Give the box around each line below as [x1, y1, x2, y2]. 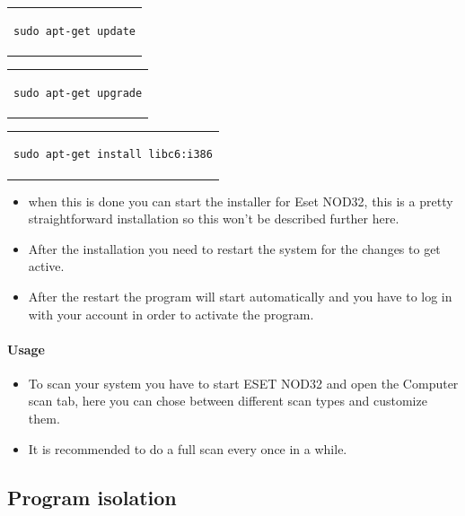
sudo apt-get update [13, 24, 136, 38]
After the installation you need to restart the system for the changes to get [28, 239, 441, 258]
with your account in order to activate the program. [28, 304, 314, 323]
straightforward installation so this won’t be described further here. [28, 209, 399, 228]
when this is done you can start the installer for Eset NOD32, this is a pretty [28, 191, 453, 210]
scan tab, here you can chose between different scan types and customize [28, 391, 427, 410]
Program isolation [7, 483, 177, 511]
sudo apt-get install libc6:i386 [13, 148, 213, 162]
